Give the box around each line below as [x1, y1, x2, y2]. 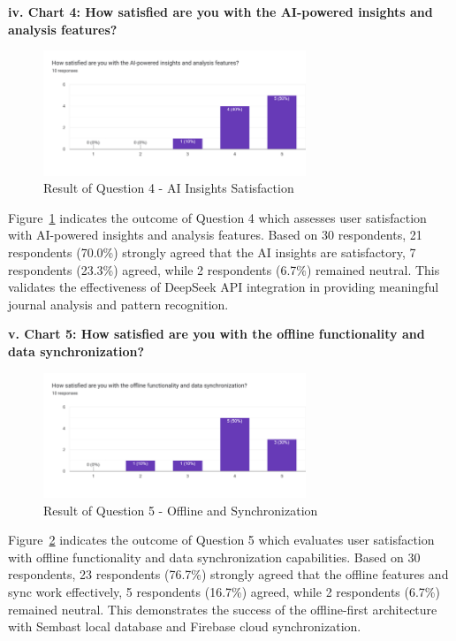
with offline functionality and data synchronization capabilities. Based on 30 [8, 547, 421, 566]
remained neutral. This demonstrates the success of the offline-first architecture [8, 599, 437, 618]
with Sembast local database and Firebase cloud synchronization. [8, 617, 361, 636]
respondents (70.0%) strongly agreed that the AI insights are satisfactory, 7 [8, 243, 416, 262]
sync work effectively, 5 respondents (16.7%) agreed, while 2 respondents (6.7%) [8, 583, 440, 601]
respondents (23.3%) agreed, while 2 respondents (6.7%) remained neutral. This [8, 260, 440, 279]
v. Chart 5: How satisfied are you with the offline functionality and [8, 324, 425, 343]
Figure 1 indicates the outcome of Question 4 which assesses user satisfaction [8, 208, 427, 226]
